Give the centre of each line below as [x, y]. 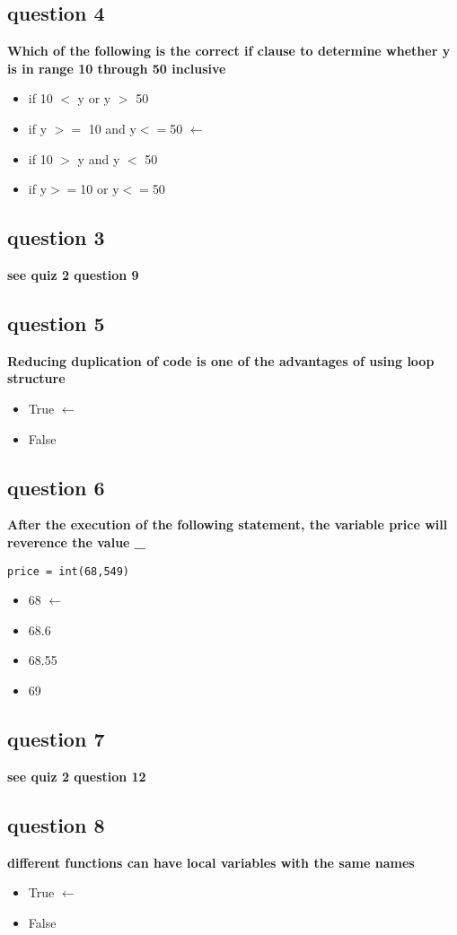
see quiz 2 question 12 [77, 776]
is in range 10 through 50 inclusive [117, 68]
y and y [99, 158]
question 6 [56, 487]
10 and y [112, 128]
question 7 [56, 738]
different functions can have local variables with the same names [211, 862]
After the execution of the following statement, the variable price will [228, 524]
